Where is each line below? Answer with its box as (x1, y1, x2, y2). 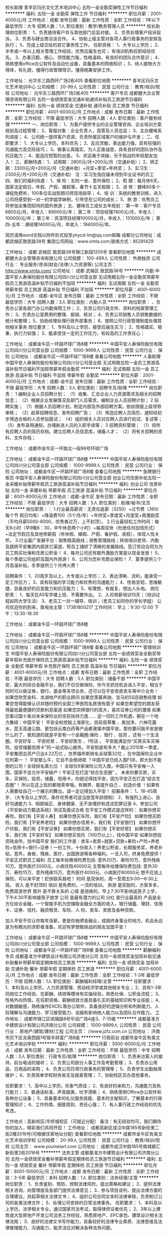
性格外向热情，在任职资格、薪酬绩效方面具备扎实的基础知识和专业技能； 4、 (5, 997, 162, 1003)
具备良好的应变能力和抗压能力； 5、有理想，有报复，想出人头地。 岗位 (13, 585, 159, 591)
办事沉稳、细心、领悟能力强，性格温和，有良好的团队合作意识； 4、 (22, 55, 162, 60)
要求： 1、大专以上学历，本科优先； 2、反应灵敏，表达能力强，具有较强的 (9, 140, 161, 146)
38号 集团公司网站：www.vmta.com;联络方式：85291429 (35, 238, 154, 244)
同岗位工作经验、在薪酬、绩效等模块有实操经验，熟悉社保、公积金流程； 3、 (5, 991, 162, 997)
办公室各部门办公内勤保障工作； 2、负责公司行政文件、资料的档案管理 (9, 305, 154, 311)
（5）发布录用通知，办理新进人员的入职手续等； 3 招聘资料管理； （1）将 (5, 422, 156, 428)
